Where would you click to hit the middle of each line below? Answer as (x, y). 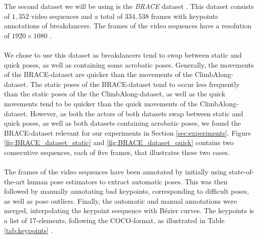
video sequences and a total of (77, 16)
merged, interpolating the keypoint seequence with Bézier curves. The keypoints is (129, 210)
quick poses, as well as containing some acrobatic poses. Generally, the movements (129, 64)
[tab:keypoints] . (29, 230)
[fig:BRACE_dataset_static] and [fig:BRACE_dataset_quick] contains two (119, 142)
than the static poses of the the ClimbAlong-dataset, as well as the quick (115, 94)
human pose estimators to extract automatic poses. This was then (127, 181)
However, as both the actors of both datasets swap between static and (137, 113)
